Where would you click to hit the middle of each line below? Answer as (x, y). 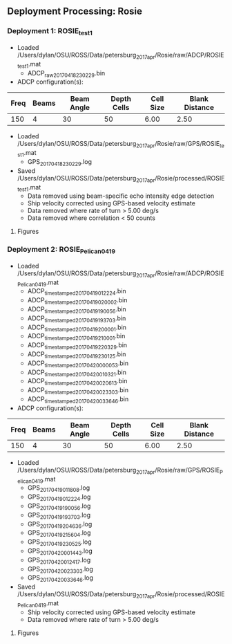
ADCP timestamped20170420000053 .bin (78, 364)
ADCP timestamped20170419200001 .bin (77, 328)
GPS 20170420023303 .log (60, 570)
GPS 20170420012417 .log (59, 561)
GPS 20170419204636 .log (60, 525)
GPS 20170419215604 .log (59, 534)
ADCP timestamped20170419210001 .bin (76, 337)
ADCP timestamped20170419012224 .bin (77, 292)
